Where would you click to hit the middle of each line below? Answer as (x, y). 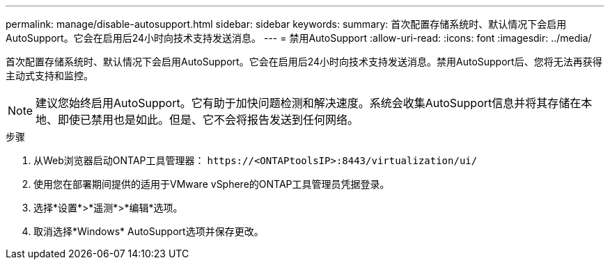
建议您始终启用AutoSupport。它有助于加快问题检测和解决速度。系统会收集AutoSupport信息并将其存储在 (308, 103)
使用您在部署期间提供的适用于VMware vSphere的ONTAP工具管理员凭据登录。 (212, 184)
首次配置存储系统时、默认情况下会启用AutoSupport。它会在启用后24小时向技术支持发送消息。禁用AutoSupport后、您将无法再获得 (304, 62)
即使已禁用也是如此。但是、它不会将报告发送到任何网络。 (209, 120)
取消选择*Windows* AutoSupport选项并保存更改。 (149, 231)
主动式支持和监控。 (49, 75)
